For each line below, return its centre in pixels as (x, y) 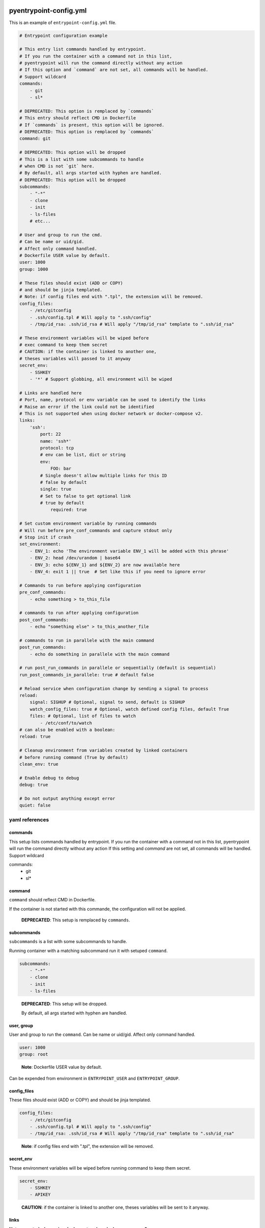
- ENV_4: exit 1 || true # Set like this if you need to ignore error (118, 572)
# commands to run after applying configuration (79, 613)
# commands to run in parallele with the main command (87, 640)
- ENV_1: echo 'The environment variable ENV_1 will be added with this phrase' (129, 551)
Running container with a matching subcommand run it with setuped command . (88, 950)
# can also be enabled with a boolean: (67, 730)
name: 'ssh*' (56, 441)
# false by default (63, 482)
